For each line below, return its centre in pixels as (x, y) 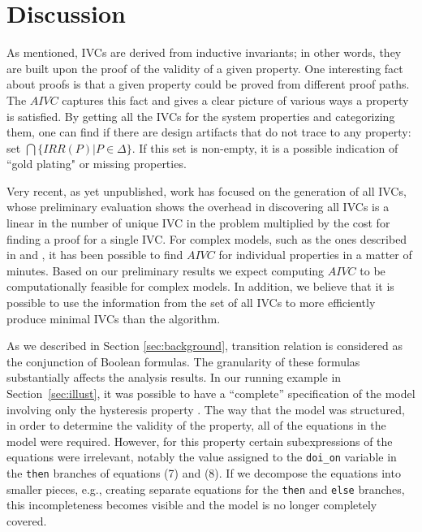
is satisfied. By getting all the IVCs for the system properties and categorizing (201, 116)
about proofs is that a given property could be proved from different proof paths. (208, 84)
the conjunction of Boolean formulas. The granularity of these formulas (183, 361)
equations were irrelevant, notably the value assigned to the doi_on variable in (202, 457)
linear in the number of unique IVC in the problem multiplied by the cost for (198, 223)
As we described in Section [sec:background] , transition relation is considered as (205, 346)
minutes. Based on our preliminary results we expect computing (166, 270)
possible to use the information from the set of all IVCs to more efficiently (191, 303)
